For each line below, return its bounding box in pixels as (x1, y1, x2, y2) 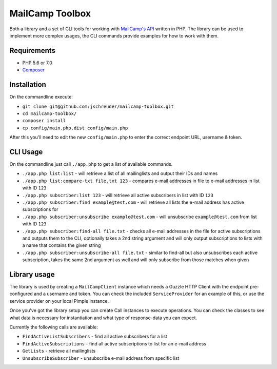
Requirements (9, 46, 56, 55)
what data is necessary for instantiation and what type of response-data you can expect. (9, 315, 197, 321)
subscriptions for (22, 206, 58, 212)
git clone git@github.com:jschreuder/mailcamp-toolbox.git (22, 103, 174, 109)
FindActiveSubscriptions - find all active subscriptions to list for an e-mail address (22, 340, 206, 346)
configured (9, 290, 33, 297)
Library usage (9, 270, 55, 279)
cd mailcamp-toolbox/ (22, 110, 77, 116)
